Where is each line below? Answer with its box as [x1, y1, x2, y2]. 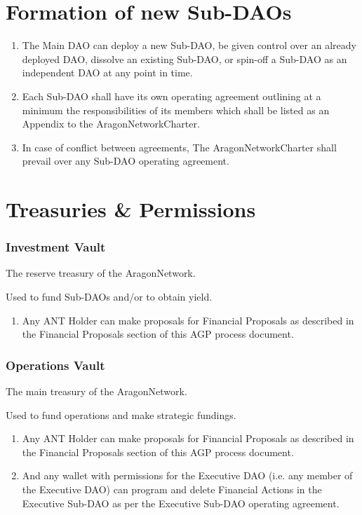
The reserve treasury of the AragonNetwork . [6, 266, 196, 280]
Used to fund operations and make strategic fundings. [6, 407, 236, 422]
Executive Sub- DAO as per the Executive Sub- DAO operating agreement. [22, 495, 340, 510]
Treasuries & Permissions [6, 195, 256, 224]
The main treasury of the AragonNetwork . [6, 384, 187, 399]
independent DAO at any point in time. [22, 65, 193, 80]
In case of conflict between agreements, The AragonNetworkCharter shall [22, 139, 337, 154]
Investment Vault [6, 238, 106, 256]
